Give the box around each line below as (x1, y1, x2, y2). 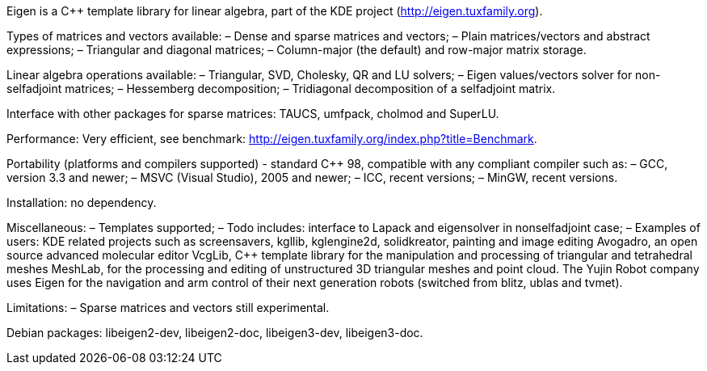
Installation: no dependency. (6, 196, 157, 209)
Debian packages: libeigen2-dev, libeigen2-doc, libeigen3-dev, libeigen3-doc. (6, 326, 423, 339)
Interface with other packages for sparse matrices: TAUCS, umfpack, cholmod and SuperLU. (6, 107, 499, 120)
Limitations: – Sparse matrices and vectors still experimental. (6, 301, 330, 314)
